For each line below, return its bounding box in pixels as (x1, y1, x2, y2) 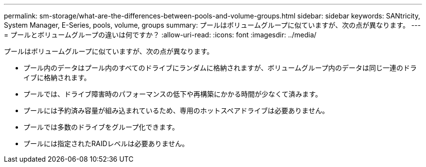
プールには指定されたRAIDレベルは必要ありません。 (23, 139, 189, 148)
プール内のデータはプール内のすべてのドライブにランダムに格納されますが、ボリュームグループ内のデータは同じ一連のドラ (23, 64, 417, 72)
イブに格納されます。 (23, 73, 91, 82)
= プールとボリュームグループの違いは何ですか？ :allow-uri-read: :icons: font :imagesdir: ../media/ (4, 31, 317, 39)
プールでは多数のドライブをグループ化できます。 (23, 123, 179, 131)
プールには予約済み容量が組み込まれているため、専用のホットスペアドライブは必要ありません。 (23, 106, 329, 115)
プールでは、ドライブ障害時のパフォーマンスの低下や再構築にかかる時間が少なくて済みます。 (23, 90, 322, 98)
